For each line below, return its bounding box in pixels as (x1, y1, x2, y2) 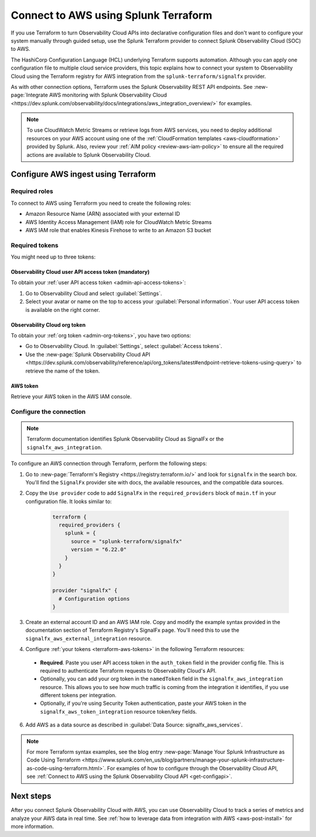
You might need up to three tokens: (11, 253, 96, 260)
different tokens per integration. (40, 692, 117, 699)
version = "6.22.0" (71, 546, 127, 553)
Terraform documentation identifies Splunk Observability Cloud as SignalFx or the (26, 436, 224, 443)
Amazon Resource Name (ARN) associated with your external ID (25, 211, 180, 218)
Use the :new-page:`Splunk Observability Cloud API (25, 351, 150, 358)
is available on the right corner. (25, 306, 101, 313)
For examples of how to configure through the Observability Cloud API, (107, 764, 278, 771)
